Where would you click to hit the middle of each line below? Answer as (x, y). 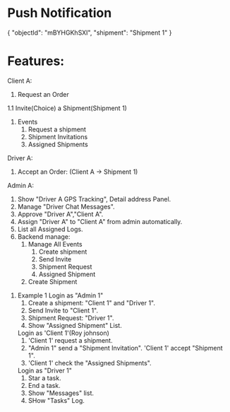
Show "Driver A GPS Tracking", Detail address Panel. (94, 199)
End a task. (44, 385)
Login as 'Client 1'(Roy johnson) (63, 333)
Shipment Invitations (58, 136)
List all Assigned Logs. (50, 229)
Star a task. (44, 378)
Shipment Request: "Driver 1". (71, 318)
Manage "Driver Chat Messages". (66, 206)
